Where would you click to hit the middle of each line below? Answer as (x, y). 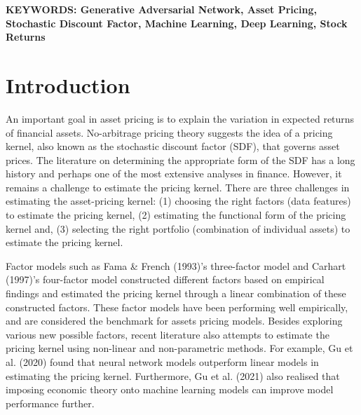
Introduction (68, 84)
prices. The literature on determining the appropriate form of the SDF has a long (180, 159)
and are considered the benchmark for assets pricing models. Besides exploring (174, 321)
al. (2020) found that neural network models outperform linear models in (162, 362)
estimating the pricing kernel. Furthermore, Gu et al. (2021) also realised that (173, 375)
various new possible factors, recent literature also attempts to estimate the (168, 334)
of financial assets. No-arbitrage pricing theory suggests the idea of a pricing (169, 132)
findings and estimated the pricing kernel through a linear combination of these (176, 293)
